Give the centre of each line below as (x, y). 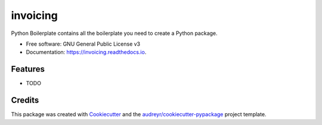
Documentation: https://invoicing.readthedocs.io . (86, 52)
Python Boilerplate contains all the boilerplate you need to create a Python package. (114, 33)
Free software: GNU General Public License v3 (83, 44)
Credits (25, 100)
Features (28, 69)
